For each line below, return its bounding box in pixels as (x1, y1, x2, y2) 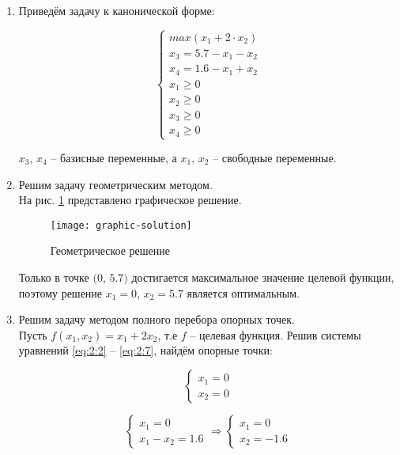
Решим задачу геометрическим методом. (18, 176, 213, 192)
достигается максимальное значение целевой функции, (131, 269, 394, 286)
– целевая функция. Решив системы (190, 326, 361, 343)
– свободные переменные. (213, 150, 337, 166)
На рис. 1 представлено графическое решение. (18, 191, 242, 208)
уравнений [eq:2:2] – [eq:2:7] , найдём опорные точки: (18, 342, 273, 358)
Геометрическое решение (50, 242, 170, 259)
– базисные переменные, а (51, 150, 177, 166)
